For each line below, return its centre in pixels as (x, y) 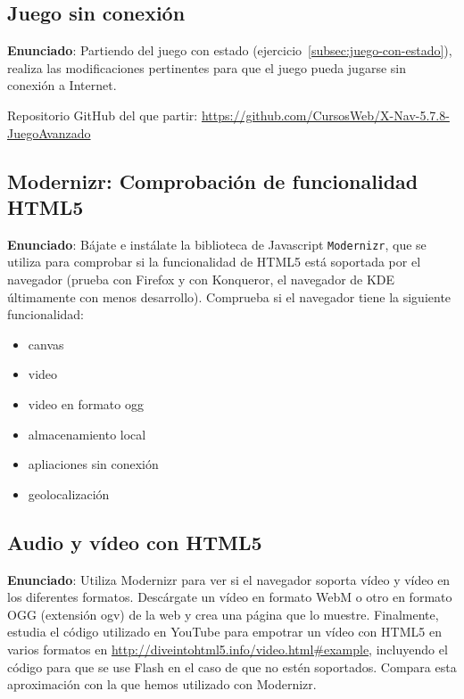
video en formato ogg (86, 403)
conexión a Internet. (62, 85)
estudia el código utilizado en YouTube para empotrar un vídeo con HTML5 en (224, 632)
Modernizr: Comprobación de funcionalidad (213, 181)
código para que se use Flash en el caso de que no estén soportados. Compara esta (232, 666)
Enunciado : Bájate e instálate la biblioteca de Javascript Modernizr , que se (217, 244)
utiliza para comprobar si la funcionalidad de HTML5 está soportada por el (214, 262)
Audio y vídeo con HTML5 (135, 542)
